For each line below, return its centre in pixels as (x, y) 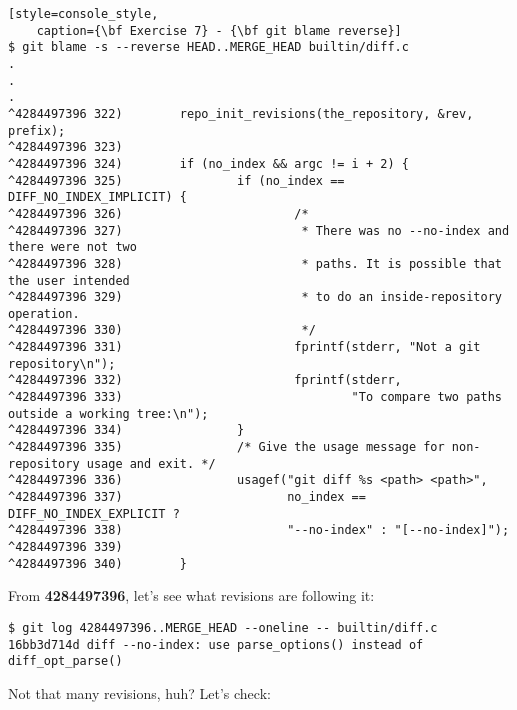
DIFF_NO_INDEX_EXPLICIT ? (94, 513)
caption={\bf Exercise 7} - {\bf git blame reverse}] (219, 30)
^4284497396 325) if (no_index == (176, 180)
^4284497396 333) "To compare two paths (255, 397)
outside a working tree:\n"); (108, 413)
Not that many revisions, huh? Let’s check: (139, 692)
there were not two (72, 247)
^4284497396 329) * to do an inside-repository (255, 297)
